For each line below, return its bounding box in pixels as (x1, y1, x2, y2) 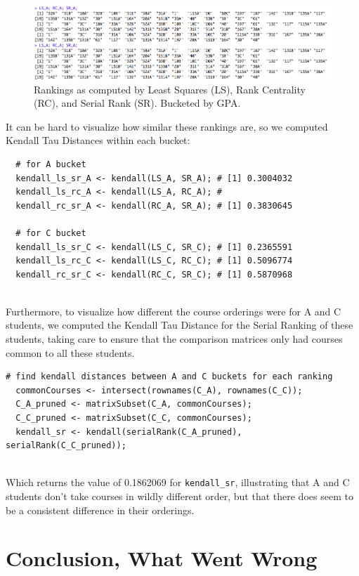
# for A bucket (15, 159, 86, 169)
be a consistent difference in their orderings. (6, 502, 195, 517)
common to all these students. (6, 345, 135, 360)
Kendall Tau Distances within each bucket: (6, 133, 190, 148)
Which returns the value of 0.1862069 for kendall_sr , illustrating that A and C (6, 475, 350, 490)
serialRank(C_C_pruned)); (6, 440, 126, 451)
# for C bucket (15, 228, 86, 238)
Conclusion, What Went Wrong (6, 544, 318, 572)
